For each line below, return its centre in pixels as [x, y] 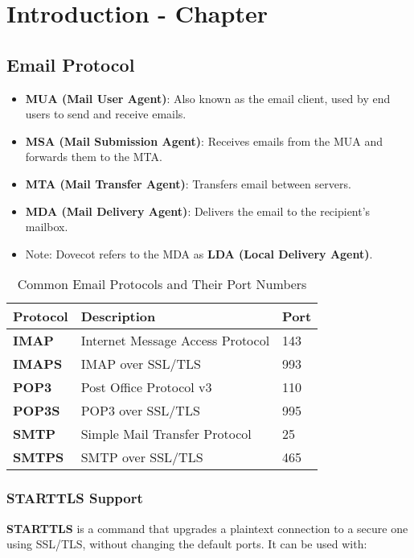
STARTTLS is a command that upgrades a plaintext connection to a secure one [207, 528]
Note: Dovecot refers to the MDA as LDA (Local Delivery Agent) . [199, 253]
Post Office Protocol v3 [146, 387]
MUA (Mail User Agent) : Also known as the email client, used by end [208, 98]
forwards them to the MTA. [94, 157]
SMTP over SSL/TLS [142, 457]
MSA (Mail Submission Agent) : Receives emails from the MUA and [204, 141]
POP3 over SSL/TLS [140, 411]
